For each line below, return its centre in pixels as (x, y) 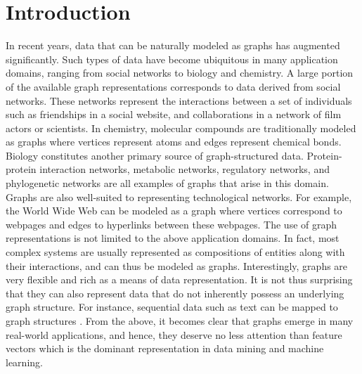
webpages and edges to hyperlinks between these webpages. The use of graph (172, 224)
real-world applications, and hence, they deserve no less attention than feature (174, 334)
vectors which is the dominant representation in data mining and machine (165, 348)
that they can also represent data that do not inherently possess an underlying (175, 293)
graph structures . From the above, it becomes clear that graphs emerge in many (180, 321)
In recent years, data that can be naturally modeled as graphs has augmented (173, 45)
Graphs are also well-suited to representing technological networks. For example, (179, 196)
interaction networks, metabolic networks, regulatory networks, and (185, 169)
